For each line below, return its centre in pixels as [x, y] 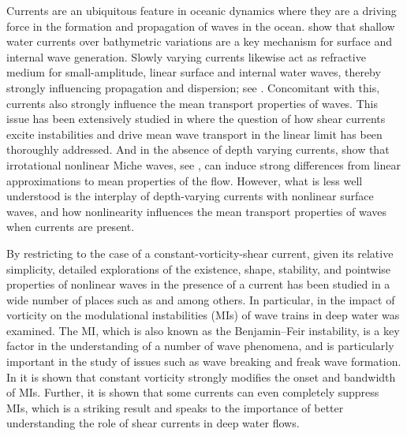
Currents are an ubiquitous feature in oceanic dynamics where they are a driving [202, 10]
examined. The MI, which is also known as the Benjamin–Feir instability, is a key [203, 330]
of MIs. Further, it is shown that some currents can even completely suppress [193, 392]
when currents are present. [71, 227]
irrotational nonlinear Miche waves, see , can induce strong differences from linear [203, 164]
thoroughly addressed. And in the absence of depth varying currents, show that [198, 149]
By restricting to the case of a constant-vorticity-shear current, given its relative [200, 253]
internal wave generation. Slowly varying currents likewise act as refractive [186, 56]
